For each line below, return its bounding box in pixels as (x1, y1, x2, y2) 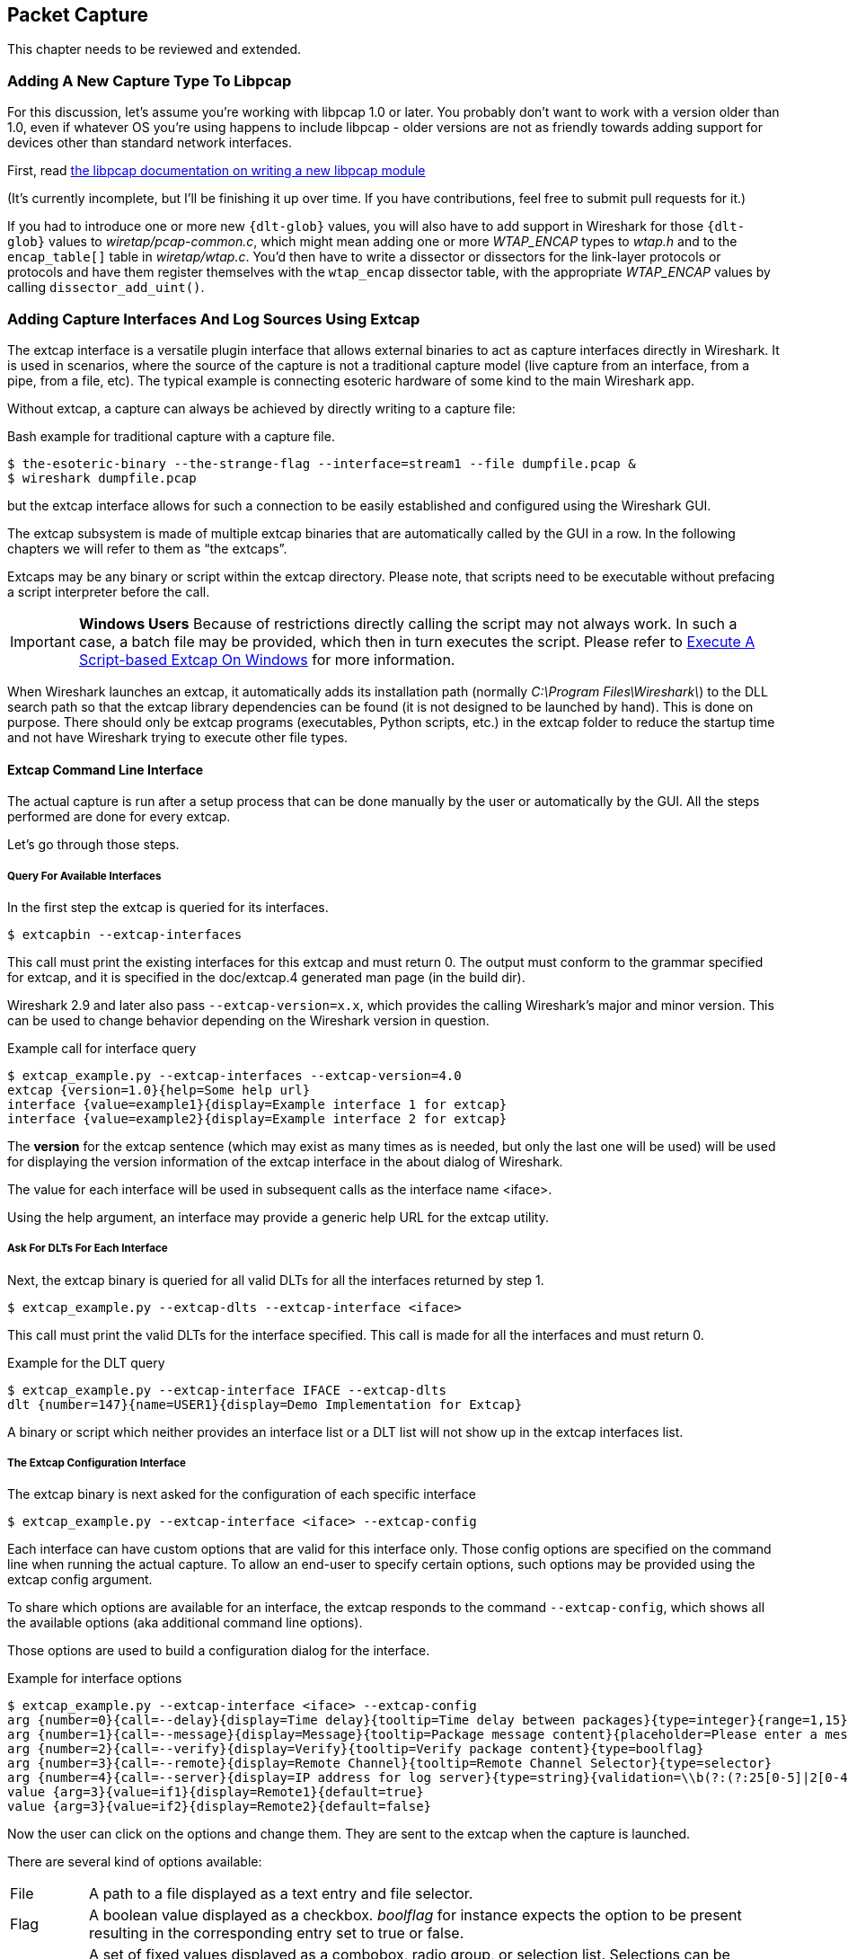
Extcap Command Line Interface (7, 761, 203, 777)
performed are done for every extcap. (7, 809, 231, 825)
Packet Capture (7, 4, 149, 26)
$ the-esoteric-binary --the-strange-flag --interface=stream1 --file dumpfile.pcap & (7, 456, 636, 471)
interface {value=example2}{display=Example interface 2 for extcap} (7, 1111, 508, 1126)
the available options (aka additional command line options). (7, 1615, 363, 1631)
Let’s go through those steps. (7, 837, 180, 853)
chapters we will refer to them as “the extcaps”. (7, 540, 287, 556)
